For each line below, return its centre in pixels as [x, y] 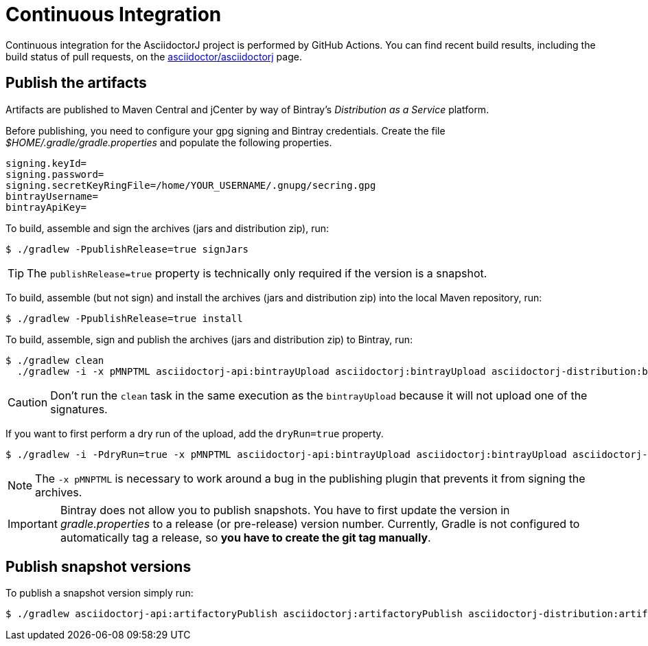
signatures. [79, 409]
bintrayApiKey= [46, 207]
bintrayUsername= [52, 196]
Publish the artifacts [76, 83]
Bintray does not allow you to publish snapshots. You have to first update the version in [285, 510]
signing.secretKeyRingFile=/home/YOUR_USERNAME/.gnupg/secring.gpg [191, 185]
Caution [28, 402]
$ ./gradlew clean [55, 360]
